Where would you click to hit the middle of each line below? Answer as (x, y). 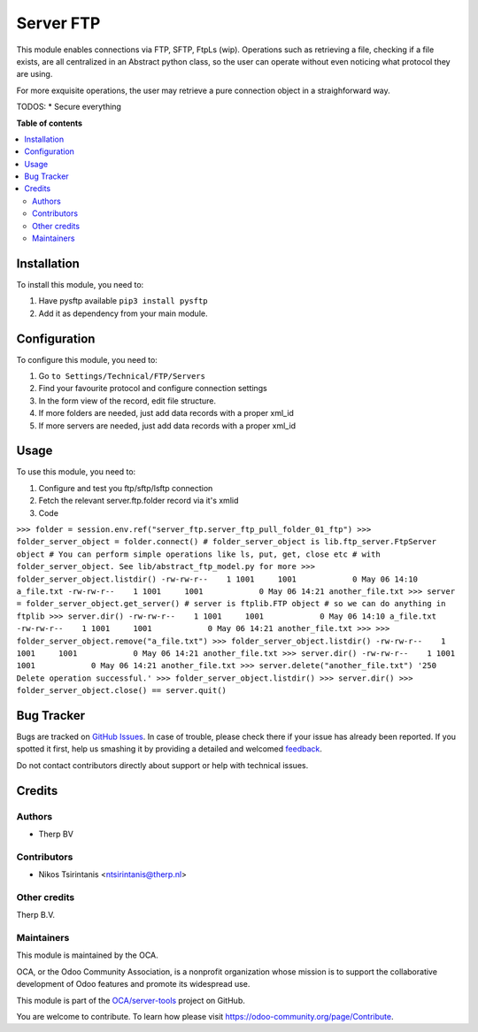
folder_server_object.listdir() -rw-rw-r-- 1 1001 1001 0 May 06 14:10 (217, 579)
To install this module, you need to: (80, 284)
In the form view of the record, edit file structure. (127, 400)
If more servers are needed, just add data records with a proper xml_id (167, 426)
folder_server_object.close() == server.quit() (122, 691)
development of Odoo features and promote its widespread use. (133, 984)
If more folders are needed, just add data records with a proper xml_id (166, 413)
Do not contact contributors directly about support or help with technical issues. (162, 765)
